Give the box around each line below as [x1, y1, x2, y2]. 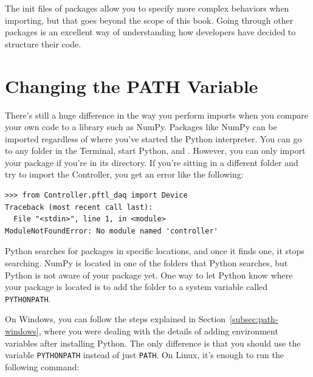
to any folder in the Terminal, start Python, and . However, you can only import [5, 144, 306, 157]
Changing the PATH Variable [5, 73, 258, 98]
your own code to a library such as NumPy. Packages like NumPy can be [5, 120, 277, 133]
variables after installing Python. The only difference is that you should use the [5, 336, 301, 349]
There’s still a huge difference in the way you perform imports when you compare [5, 108, 308, 121]
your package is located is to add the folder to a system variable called [5, 280, 268, 293]
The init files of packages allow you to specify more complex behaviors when [5, 2, 289, 14]
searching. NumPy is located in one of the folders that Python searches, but [5, 257, 288, 269]
